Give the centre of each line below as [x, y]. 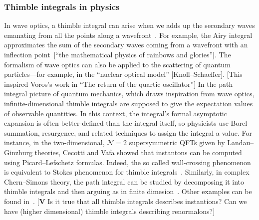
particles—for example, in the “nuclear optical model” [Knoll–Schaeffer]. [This [123, 74]
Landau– [241, 142]
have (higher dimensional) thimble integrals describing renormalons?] [110, 211]
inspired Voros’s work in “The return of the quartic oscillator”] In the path [119, 84]
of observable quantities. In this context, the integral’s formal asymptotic [116, 113]
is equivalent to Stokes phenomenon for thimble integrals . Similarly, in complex [127, 172]
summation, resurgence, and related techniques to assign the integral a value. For [128, 132]
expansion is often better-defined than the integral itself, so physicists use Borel [126, 123]
